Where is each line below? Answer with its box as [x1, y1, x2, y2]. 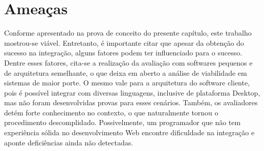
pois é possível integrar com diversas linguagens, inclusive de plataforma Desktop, [4, 87, 260, 98]
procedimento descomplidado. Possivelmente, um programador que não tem [4, 117, 241, 128]
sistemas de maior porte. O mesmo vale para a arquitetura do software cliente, [4, 77, 250, 88]
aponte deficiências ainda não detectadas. [4, 137, 134, 147]
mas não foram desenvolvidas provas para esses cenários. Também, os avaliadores [4, 97, 258, 108]
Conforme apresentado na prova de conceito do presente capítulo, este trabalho [4, 27, 252, 38]
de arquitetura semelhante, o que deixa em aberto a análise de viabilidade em [4, 67, 247, 78]
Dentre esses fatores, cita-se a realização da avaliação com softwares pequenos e [4, 57, 253, 68]
